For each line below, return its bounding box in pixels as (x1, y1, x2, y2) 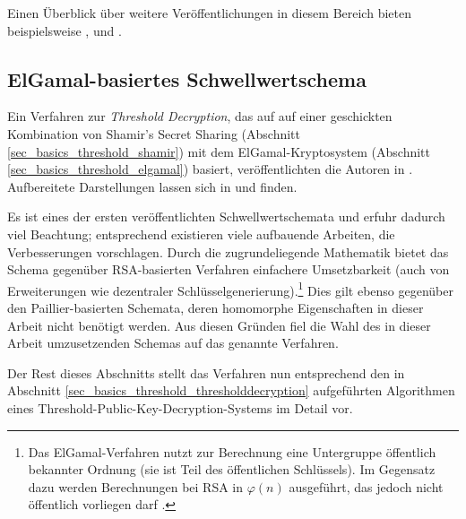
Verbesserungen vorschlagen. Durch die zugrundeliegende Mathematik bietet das (7, 242, 449, 261)
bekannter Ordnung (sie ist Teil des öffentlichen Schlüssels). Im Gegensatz (28, 460, 436, 479)
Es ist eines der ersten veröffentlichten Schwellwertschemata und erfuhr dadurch (7, 207, 445, 226)
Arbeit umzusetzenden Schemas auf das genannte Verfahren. (7, 333, 339, 352)
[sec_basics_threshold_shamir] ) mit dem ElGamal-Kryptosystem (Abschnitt (7, 142, 430, 160)
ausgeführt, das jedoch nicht (289, 477, 444, 496)
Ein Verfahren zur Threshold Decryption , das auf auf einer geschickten (7, 107, 393, 125)
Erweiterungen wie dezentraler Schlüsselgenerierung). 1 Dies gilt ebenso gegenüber (7, 278, 453, 299)
